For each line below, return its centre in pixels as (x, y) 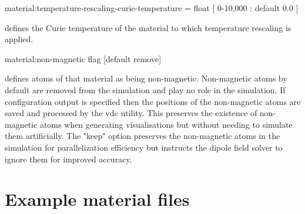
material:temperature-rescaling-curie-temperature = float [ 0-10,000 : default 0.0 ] (152, 8)
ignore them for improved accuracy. (68, 159)
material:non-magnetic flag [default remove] (83, 58)
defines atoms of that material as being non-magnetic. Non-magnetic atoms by (146, 78)
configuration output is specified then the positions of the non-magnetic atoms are (153, 101)
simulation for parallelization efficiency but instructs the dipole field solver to (144, 147)
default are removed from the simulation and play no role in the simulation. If (145, 89)
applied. (19, 39)
